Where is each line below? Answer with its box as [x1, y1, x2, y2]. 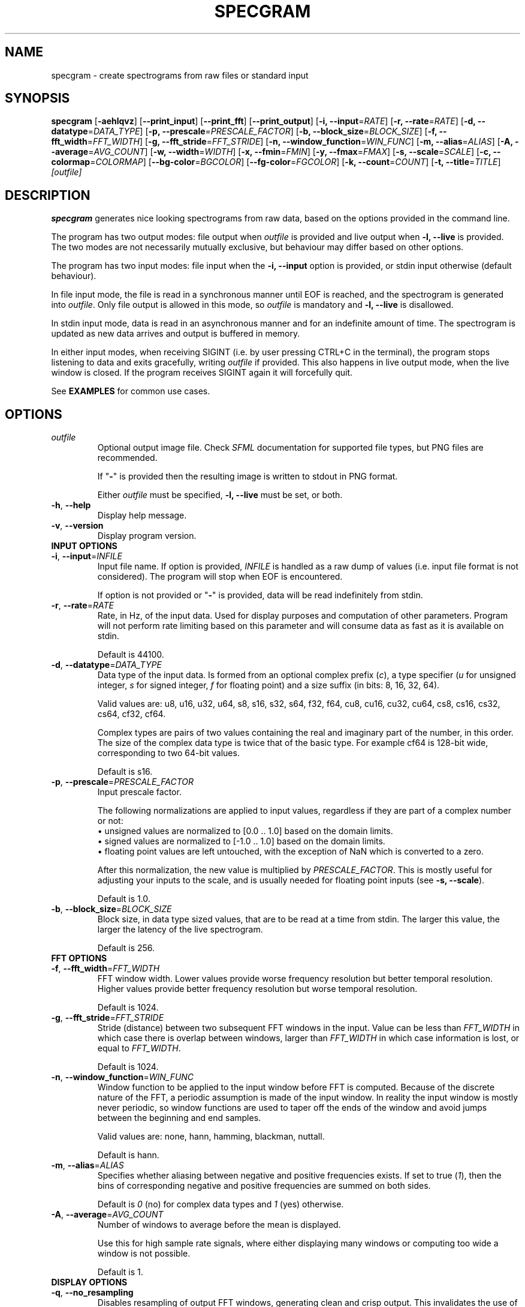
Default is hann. [97, 1150, 159, 1161]
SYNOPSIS [5, 91, 70, 106]
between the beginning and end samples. [97, 1113, 261, 1123]
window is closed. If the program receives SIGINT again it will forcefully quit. [51, 367, 352, 378]
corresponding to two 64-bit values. [97, 748, 240, 759]
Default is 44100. [97, 649, 164, 660]
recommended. [97, 452, 158, 463]
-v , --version [51, 520, 104, 531]
